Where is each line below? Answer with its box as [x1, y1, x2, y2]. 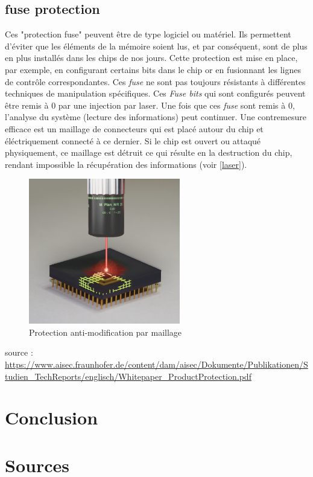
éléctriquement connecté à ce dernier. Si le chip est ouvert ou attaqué [5, 134, 261, 147]
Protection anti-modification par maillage [29, 325, 182, 338]
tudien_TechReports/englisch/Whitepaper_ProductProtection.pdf [5, 370, 251, 382]
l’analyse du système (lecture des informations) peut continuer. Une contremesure [5, 110, 306, 123]
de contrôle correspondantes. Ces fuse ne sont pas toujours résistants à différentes [5, 75, 306, 88]
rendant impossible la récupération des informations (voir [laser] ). [5, 158, 247, 170]
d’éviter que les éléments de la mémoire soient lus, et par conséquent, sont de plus [5, 39, 308, 52]
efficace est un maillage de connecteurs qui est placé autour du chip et [5, 122, 264, 135]
